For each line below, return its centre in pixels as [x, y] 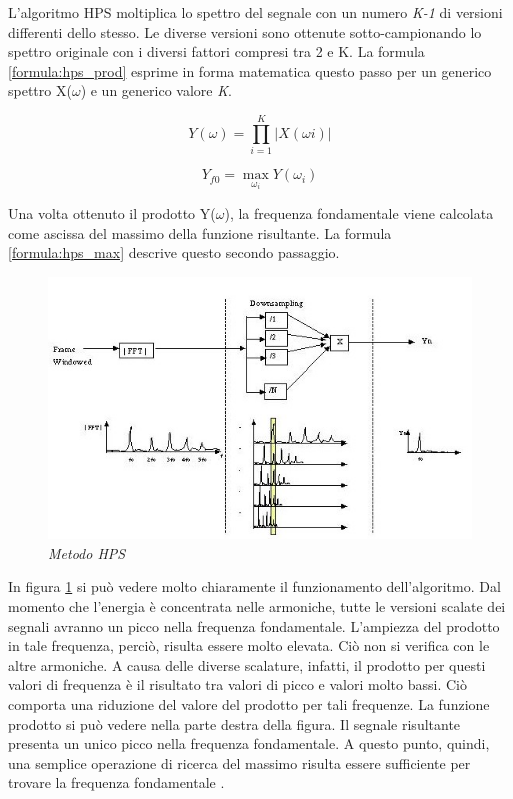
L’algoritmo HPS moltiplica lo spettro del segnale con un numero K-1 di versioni [255, 12]
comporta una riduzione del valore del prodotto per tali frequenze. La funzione [249, 704]
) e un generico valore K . [156, 90]
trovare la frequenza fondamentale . [116, 782]
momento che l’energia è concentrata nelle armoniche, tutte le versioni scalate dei [257, 606]
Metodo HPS [87, 552]
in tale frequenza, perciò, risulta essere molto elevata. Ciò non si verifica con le [249, 645]
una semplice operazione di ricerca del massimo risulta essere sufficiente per [239, 762]
